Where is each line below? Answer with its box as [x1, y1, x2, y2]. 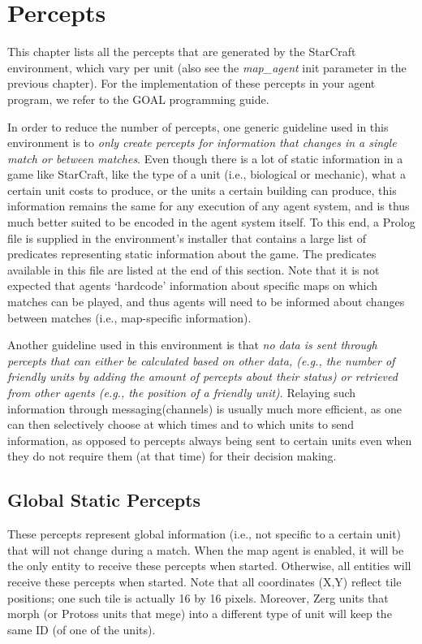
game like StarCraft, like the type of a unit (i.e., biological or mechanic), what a [7, 166, 406, 183]
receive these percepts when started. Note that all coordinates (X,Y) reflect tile [7, 573, 402, 590]
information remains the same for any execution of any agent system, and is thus [7, 197, 410, 214]
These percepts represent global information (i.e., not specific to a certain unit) [7, 525, 402, 542]
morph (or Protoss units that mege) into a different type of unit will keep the [7, 605, 392, 622]
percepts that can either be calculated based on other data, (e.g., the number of [7, 352, 395, 369]
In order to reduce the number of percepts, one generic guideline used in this [7, 118, 389, 135]
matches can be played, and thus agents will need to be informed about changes [7, 293, 405, 310]
